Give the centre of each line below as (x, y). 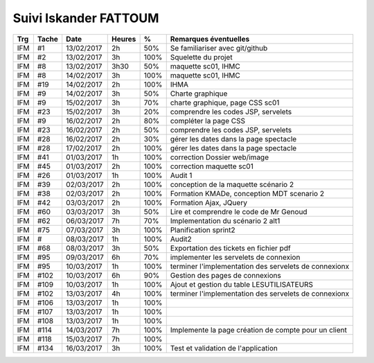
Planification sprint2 (203, 230)
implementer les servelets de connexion (235, 257)
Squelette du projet (201, 57)
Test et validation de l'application (224, 348)
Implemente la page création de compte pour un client (259, 330)
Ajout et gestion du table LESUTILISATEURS (242, 284)
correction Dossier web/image (220, 157)
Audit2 (181, 239)
